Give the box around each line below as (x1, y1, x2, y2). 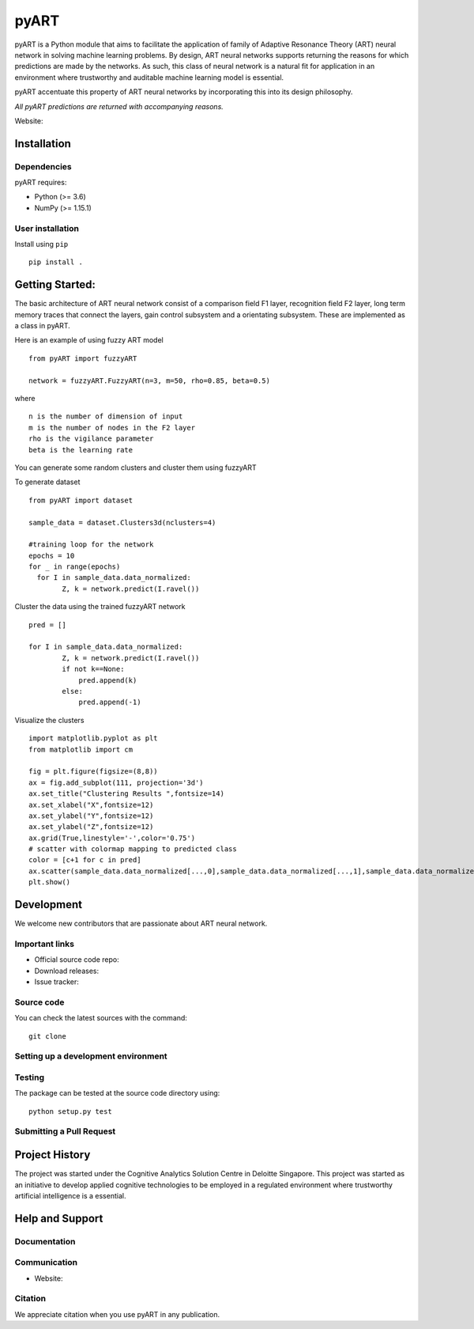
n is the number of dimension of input (28, 412, 183, 421)
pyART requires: (14, 178, 67, 187)
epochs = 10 (28, 551, 75, 560)
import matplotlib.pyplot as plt (28, 734, 158, 743)
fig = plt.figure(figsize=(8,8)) (28, 767, 158, 776)
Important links (14, 938, 75, 949)
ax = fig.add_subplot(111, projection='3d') (28, 778, 205, 787)
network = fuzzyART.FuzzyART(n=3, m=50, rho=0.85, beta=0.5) (28, 376, 270, 385)
